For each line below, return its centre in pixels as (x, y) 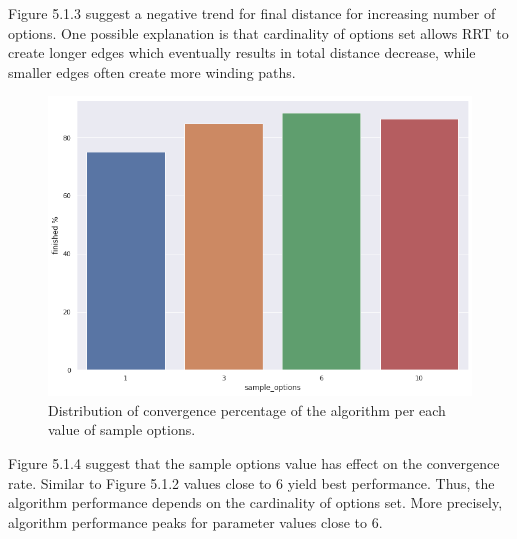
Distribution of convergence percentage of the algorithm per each (247, 409)
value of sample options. (122, 429)
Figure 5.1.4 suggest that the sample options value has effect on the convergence (254, 463)
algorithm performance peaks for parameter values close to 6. (195, 521)
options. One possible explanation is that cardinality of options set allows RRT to (258, 32)
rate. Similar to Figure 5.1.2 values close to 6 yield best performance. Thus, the (251, 482)
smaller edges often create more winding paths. (152, 71)
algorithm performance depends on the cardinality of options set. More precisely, (255, 502)
